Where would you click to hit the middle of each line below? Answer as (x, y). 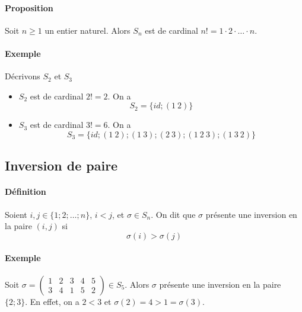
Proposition (29, 7)
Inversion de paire (61, 165)
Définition (26, 192)
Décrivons (23, 76)
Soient (16, 214)
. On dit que (173, 214)
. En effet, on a (52, 301)
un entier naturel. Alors (88, 30)
